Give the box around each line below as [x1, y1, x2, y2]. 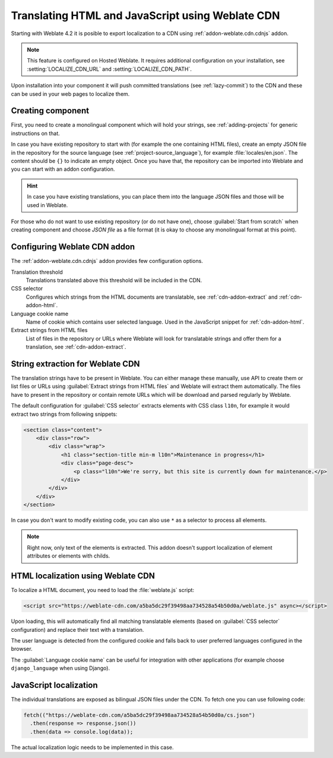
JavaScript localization [11, 680, 98, 690]
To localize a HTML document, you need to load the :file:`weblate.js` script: [11, 587, 195, 594]
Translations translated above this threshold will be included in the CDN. [26, 277, 202, 284]
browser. [11, 646, 33, 653]
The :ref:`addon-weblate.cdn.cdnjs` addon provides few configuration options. [11, 258, 203, 265]
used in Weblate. [27, 201, 68, 208]
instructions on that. [11, 130, 61, 137]
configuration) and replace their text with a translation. [11, 626, 144, 633]
